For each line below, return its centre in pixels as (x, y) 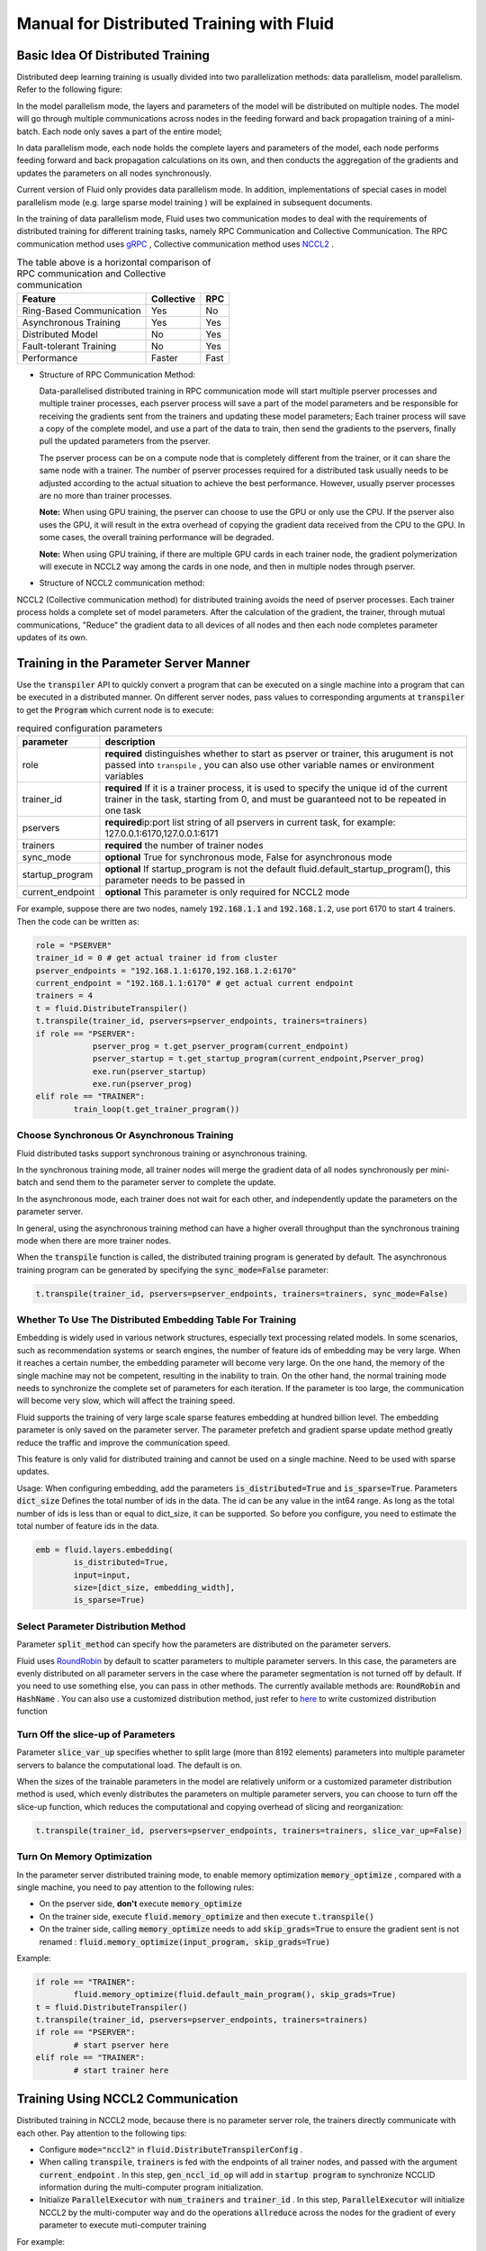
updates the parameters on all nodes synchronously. (114, 173)
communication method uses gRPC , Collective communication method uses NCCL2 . (175, 244)
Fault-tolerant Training (69, 346)
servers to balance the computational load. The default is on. (130, 1765)
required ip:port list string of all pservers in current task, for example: (250, 822)
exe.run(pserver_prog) (142, 1084)
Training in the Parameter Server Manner (134, 663)
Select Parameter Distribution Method (101, 1626)
